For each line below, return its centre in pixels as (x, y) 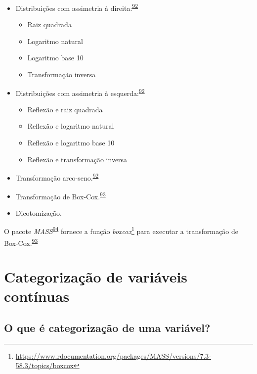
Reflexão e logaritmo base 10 (71, 143)
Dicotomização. (39, 212)
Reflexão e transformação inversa (77, 159)
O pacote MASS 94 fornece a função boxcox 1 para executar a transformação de (121, 230)
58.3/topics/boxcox (44, 365)
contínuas (37, 296)
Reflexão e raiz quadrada (65, 109)
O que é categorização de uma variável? (107, 327)
